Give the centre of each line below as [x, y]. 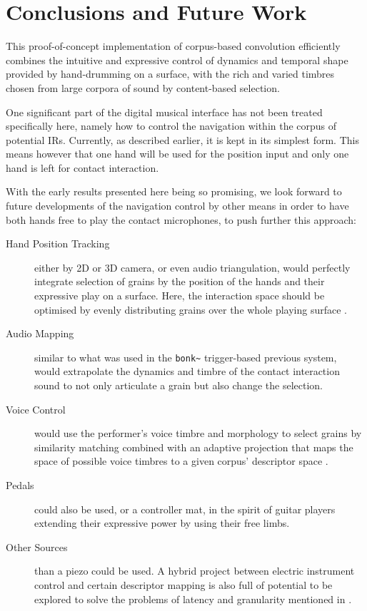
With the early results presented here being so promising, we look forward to [174, 191]
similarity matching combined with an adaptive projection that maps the [194, 447]
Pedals [20, 485]
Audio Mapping [40, 333]
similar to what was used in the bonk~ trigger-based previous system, [186, 357]
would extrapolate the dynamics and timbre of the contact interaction [187, 371]
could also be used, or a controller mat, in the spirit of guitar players [185, 509]
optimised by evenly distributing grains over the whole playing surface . [191, 309]
